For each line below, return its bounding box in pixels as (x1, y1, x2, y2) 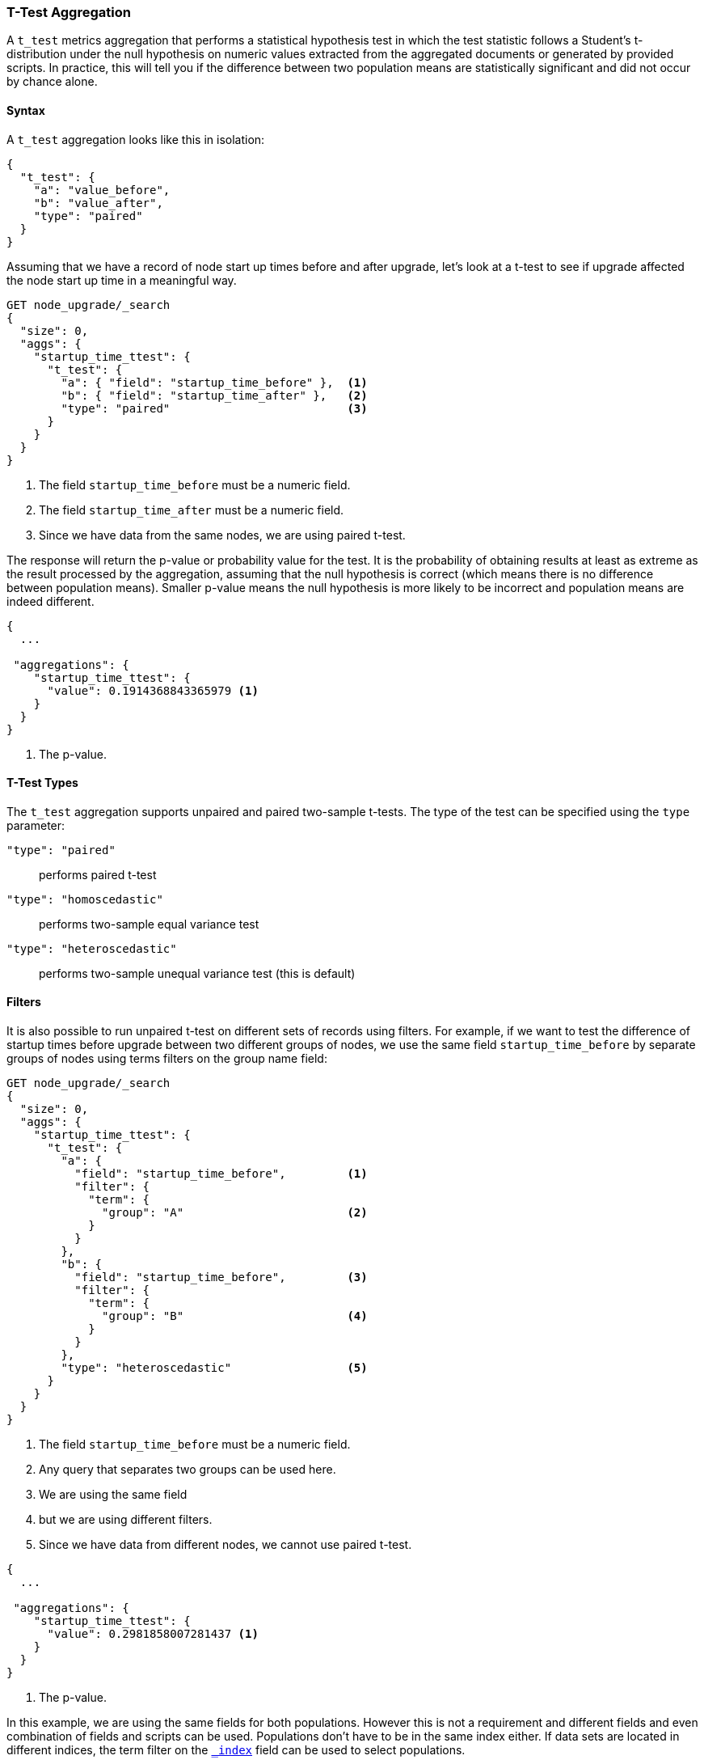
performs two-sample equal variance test (39, 916, 259, 931)
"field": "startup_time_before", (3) (74, 1271, 368, 1284)
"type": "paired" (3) (61, 401, 368, 415)
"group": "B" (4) (102, 1309, 368, 1323)
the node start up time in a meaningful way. (6, 273, 237, 287)
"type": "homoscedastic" (6, 892, 163, 906)
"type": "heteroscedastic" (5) (61, 1361, 368, 1375)
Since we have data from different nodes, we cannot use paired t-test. (39, 1538, 412, 1552)
